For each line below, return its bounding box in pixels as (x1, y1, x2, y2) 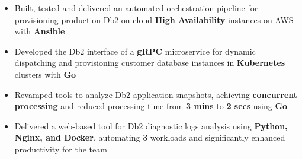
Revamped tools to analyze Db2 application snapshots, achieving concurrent (14, 88, 298, 100)
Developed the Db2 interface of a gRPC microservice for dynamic (14, 44, 256, 57)
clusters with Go (14, 68, 76, 80)
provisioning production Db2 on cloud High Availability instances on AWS (14, 13, 294, 26)
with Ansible (14, 25, 65, 37)
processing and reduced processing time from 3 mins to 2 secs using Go (14, 100, 288, 112)
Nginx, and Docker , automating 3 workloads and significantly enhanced (14, 131, 285, 144)
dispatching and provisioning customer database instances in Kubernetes (14, 56, 285, 69)
